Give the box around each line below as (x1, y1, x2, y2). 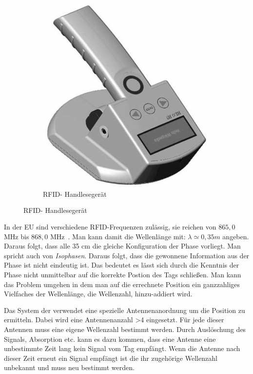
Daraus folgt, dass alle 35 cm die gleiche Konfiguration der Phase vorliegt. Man (4, 241, 241, 251)
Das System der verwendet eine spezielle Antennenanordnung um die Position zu (4, 305, 245, 315)
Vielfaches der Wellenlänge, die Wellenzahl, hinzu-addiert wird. (4, 289, 193, 299)
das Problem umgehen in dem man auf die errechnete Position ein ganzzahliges (4, 279, 240, 289)
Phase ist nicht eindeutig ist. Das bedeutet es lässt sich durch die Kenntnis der (4, 260, 239, 270)
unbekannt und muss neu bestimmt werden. (4, 362, 135, 373)
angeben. (222, 231, 249, 241)
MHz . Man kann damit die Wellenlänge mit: (50, 231, 186, 241)
